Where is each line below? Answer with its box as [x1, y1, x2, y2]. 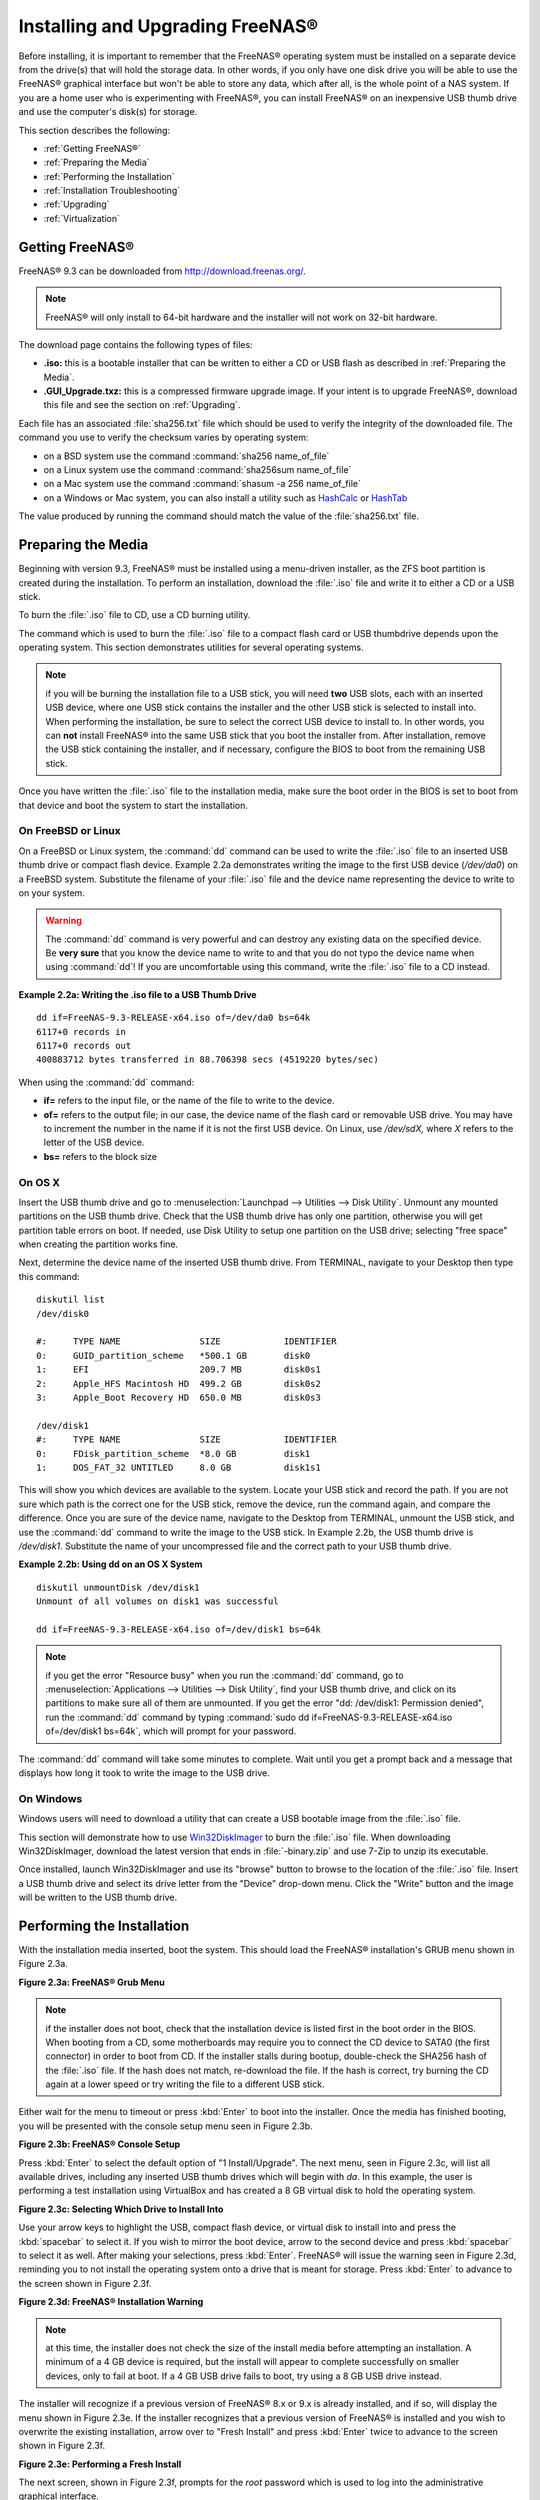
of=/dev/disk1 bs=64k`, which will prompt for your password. [45, 1725, 297, 1737]
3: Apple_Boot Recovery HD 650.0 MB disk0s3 [36, 1391, 322, 1403]
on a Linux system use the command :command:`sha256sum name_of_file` [43, 464, 352, 476]
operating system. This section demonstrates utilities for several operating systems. [18, 641, 364, 654]
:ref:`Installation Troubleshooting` [43, 185, 180, 197]
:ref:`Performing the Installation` [43, 170, 175, 182]
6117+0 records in [36, 1026, 127, 1037]
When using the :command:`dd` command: [18, 1076, 195, 1088]
